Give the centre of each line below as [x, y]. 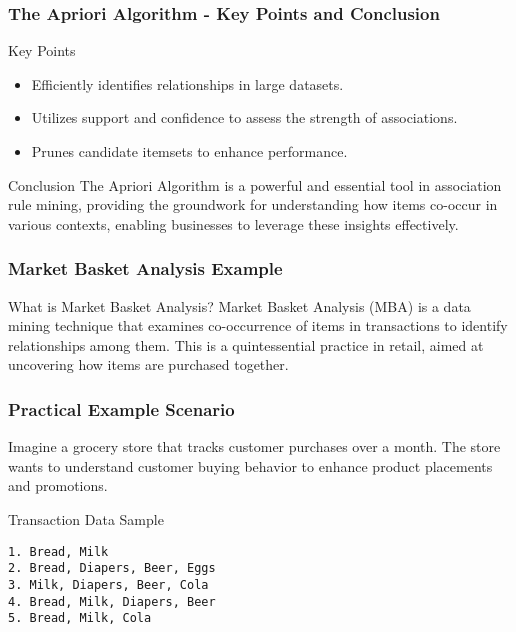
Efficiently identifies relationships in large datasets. [187, 83]
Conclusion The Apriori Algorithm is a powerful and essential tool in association [255, 184]
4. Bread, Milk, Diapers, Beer [112, 601]
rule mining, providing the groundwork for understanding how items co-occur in [253, 204]
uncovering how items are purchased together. [148, 364]
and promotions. [58, 485]
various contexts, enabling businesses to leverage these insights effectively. [233, 223]
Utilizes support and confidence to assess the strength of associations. [244, 117]
